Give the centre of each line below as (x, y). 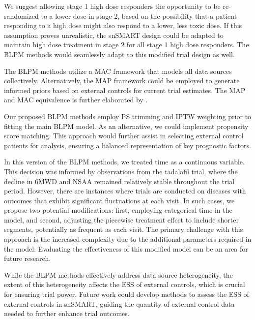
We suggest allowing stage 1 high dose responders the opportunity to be (112, 6)
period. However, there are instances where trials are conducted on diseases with (125, 191)
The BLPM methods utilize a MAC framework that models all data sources (118, 71)
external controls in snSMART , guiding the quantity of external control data (119, 304)
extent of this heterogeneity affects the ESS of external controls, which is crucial (125, 284)
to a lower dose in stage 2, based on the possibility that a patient (139, 16)
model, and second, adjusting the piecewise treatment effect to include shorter (121, 219)
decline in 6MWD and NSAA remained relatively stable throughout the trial (119, 181)
